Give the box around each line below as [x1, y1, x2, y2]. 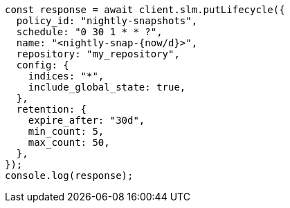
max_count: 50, [28, 137, 110, 148]
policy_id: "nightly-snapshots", [16, 15, 198, 26]
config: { [16, 59, 69, 70]
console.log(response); [5, 170, 134, 181]
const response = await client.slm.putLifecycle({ [5, 4, 285, 15]
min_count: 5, [28, 126, 105, 137]
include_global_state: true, [28, 82, 186, 93]
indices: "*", [28, 70, 105, 82]
